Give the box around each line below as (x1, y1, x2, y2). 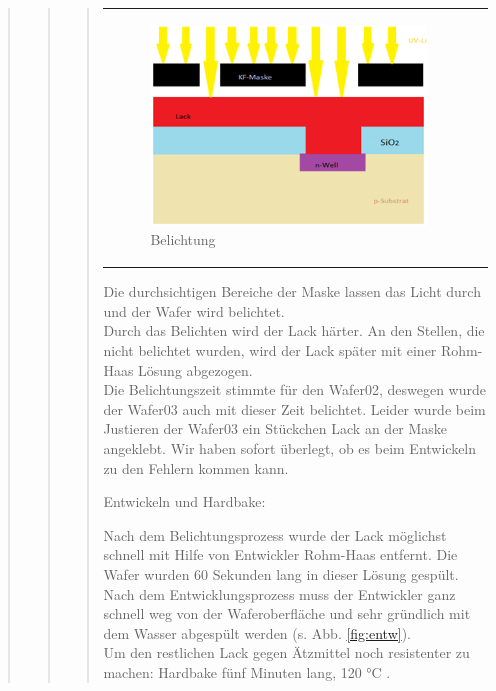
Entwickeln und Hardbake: (103, 491, 266, 512)
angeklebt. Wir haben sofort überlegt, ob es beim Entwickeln (103, 438, 477, 458)
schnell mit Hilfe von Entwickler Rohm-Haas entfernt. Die (103, 544, 458, 565)
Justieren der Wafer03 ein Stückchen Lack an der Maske (103, 418, 448, 439)
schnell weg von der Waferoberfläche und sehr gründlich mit (103, 603, 471, 624)
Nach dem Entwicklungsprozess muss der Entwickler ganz (103, 583, 456, 604)
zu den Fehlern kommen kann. (103, 457, 289, 478)
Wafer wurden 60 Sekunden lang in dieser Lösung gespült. (103, 563, 459, 584)
